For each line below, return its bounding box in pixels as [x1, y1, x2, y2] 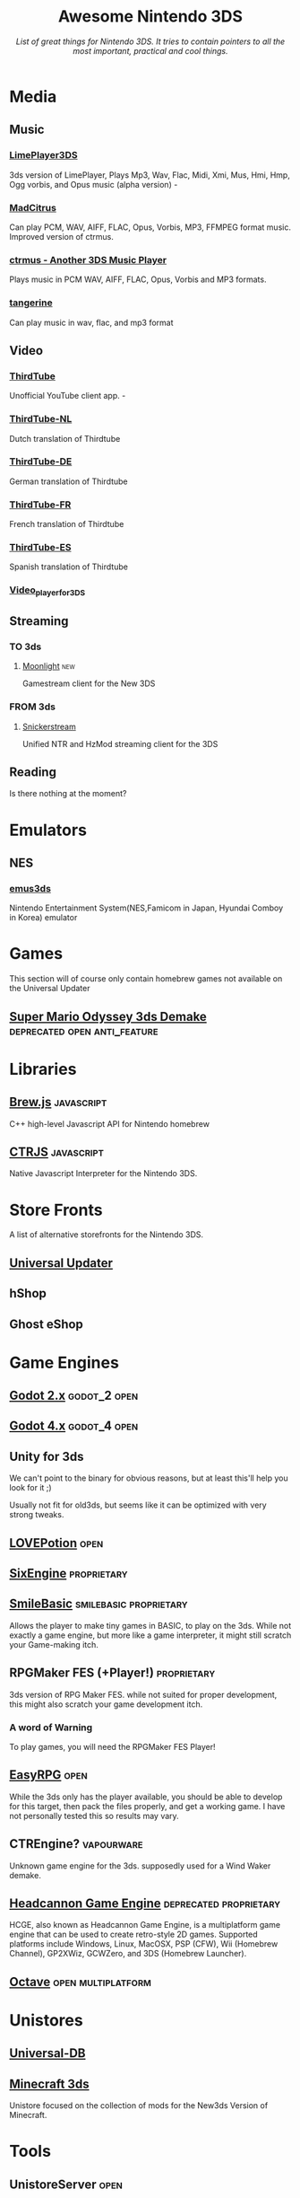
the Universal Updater [9, 983, 90, 994]
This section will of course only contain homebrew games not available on [9, 973, 283, 984]
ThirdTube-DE [9, 455, 73, 468]
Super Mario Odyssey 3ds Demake [9, 1008, 208, 1024]
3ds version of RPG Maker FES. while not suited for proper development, [9, 1689, 278, 1700]
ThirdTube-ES [9, 541, 72, 554]
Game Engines [9, 1352, 119, 1373]
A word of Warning [9, 1721, 93, 1734]
